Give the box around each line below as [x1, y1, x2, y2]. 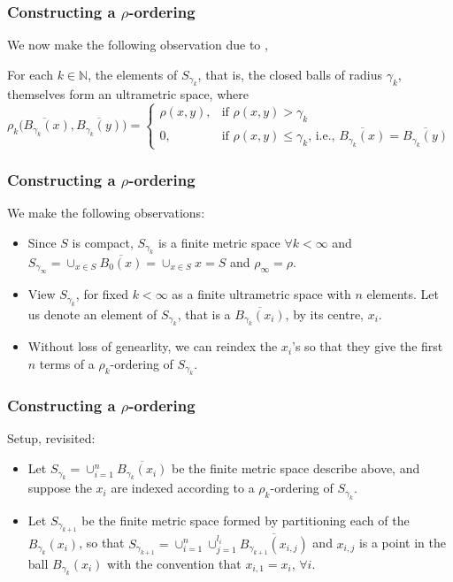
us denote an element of [27, 304, 157, 323]
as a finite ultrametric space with [172, 285, 351, 303]
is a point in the [358, 533, 446, 552]
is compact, [72, 233, 134, 251]
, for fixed [75, 285, 129, 303]
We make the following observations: [7, 203, 205, 222]
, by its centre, [285, 304, 364, 323]
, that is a [177, 304, 231, 323]
